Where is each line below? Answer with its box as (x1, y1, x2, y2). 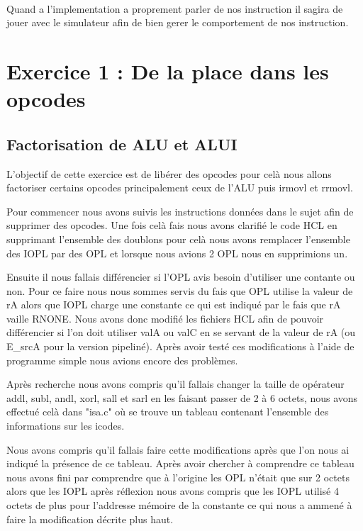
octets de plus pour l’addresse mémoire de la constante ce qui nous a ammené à (6, 498, 352, 513)
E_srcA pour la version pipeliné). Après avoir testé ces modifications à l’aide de (6, 339, 354, 354)
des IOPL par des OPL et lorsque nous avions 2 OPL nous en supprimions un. (6, 245, 348, 260)
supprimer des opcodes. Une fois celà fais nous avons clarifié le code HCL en (6, 218, 337, 233)
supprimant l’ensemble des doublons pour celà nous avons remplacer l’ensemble (6, 231, 350, 246)
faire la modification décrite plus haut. (6, 511, 174, 526)
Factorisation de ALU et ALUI (6, 133, 238, 155)
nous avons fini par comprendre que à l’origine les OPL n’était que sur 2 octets (6, 469, 350, 484)
